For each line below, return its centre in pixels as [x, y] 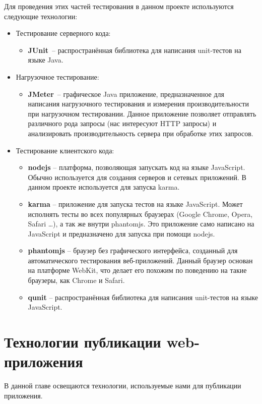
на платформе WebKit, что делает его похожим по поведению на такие [137, 270]
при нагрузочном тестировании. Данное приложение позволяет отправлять [142, 113]
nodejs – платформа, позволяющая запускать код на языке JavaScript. [137, 167]
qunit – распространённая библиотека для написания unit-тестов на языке [143, 297]
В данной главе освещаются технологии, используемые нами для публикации [123, 386]
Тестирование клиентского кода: [65, 150]
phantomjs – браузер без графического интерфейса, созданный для [133, 250]
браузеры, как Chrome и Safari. [76, 280]
